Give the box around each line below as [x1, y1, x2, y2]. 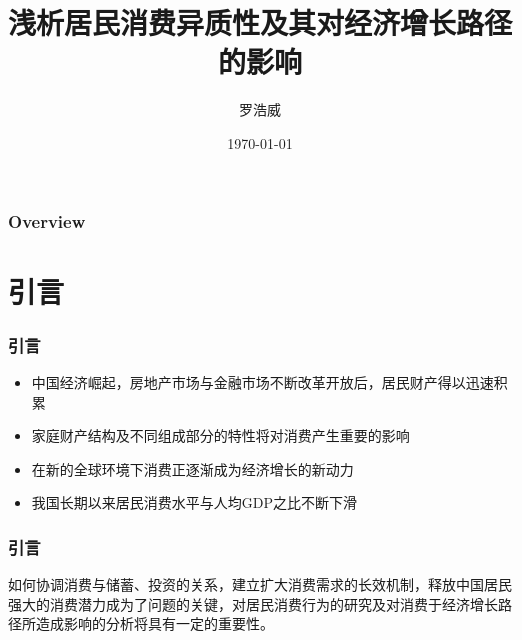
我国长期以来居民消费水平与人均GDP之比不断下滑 [31, 492, 358, 513]
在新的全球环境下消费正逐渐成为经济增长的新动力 [31, 458, 354, 479]
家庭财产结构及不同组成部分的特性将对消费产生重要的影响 [31, 425, 410, 446]
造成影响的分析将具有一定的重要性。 [35, 613, 274, 634]
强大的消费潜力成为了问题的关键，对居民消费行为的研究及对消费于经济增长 [8, 593, 498, 614]
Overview [8, 208, 86, 233]
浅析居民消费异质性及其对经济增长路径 [8, 2, 513, 43]
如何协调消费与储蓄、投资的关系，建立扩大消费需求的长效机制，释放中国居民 [8, 574, 512, 595]
